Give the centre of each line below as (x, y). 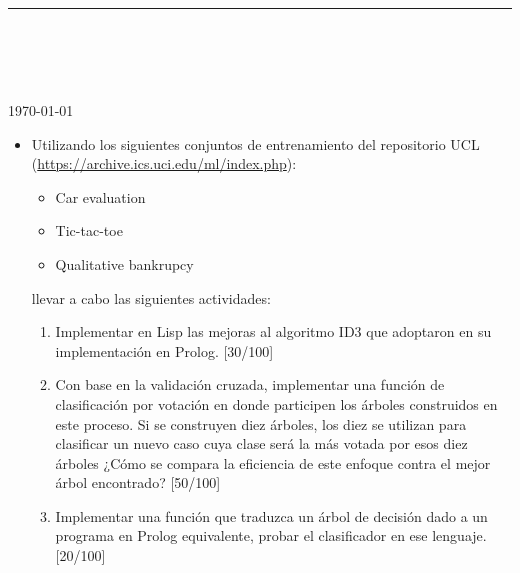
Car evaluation (100, 196)
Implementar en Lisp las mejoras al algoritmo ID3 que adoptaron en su (273, 331)
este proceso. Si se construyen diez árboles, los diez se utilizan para (261, 423)
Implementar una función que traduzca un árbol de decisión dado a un (271, 515)
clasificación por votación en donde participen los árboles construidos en (276, 403)
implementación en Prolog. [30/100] (164, 350)
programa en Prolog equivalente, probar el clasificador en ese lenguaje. (271, 535)
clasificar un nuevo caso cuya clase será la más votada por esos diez (261, 443)
